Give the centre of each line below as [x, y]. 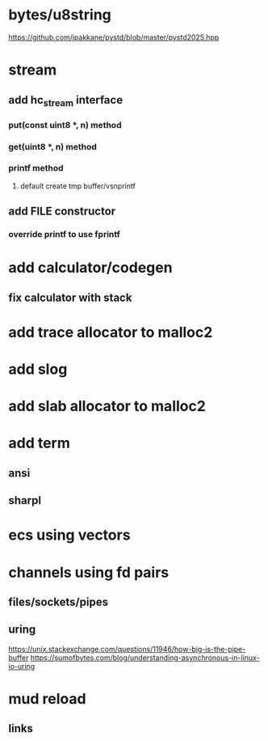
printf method [36, 168]
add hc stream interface [66, 101]
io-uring [22, 666]
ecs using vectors [69, 535]
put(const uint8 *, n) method [65, 125]
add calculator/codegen [90, 268]
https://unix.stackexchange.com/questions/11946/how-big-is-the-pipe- [127, 649]
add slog [38, 369]
